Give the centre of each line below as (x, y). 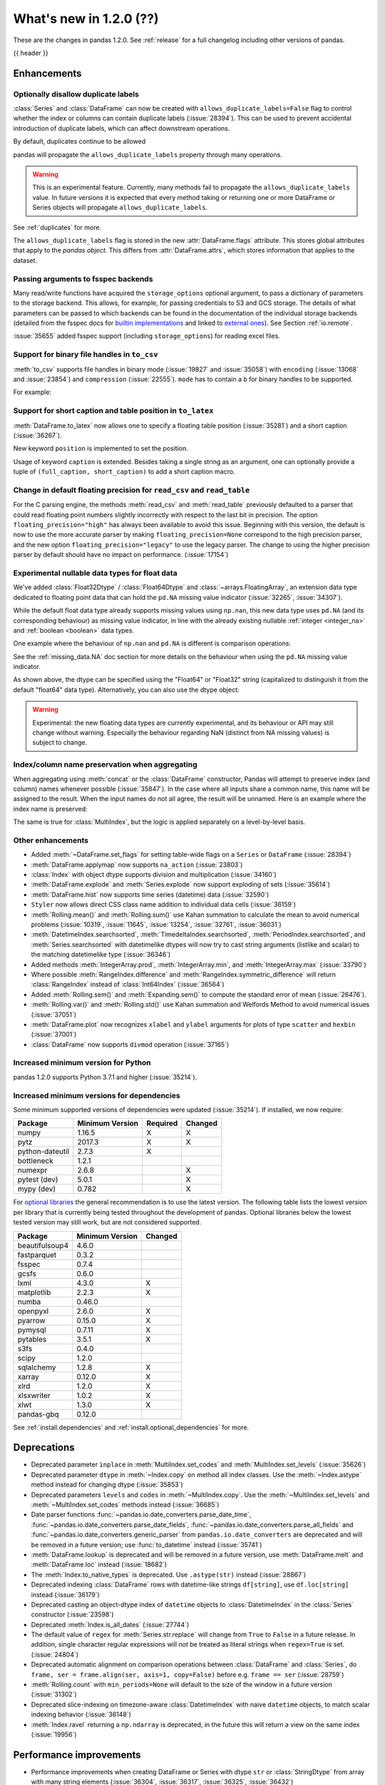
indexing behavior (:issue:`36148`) (81, 1714)
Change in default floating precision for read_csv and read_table (132, 490)
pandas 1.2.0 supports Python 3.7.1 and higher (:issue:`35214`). (105, 1077)
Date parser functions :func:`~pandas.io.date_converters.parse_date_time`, (141, 1514)
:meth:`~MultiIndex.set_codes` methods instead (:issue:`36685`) (125, 1504)
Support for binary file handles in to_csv (86, 355)
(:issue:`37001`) (54, 1035)
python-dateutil (43, 1152)
